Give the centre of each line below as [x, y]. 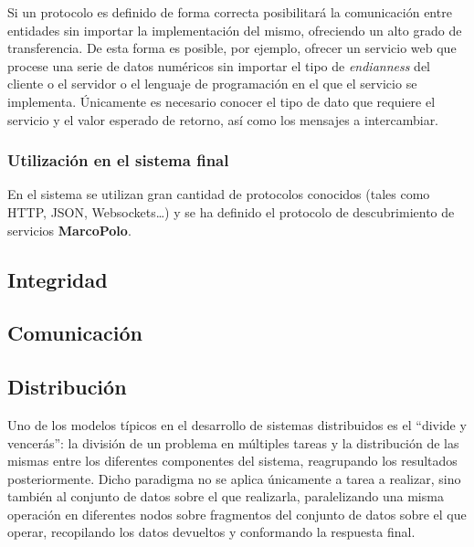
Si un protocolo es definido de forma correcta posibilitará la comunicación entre [230, 12]
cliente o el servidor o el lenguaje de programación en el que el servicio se [212, 84]
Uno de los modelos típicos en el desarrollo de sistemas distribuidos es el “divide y [237, 424]
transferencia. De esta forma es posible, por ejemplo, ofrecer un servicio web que [232, 48]
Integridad [58, 279]
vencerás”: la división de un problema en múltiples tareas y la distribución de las [233, 442]
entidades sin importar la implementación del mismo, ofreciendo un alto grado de [235, 30]
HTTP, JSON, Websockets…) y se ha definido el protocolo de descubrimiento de [231, 211]
